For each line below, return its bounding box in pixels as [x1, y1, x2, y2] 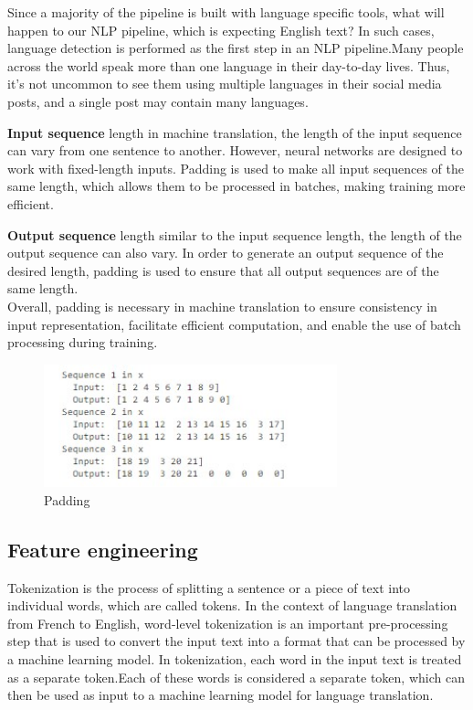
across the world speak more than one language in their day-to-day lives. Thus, [7, 56, 450, 75]
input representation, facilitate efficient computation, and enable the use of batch [7, 314, 461, 334]
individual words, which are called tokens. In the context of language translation [7, 596, 457, 615]
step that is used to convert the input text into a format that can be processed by [7, 631, 466, 651]
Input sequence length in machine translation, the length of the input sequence [7, 122, 462, 142]
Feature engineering [7, 535, 198, 563]
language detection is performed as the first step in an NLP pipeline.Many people [7, 38, 464, 58]
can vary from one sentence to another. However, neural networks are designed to [7, 141, 463, 160]
